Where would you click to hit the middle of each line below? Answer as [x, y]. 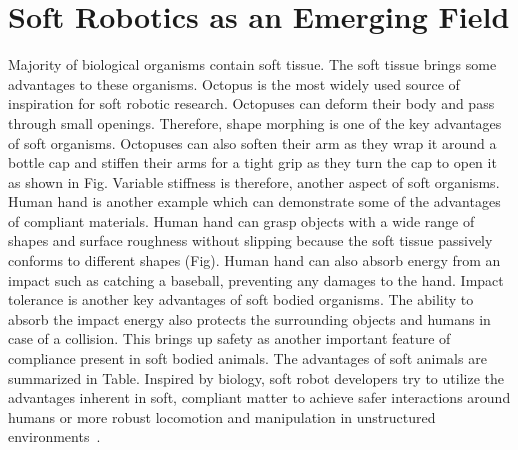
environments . [54, 436]
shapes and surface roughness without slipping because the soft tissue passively [250, 240]
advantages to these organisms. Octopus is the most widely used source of [234, 83]
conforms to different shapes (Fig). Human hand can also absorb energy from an [254, 260]
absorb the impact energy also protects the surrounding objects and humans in [249, 318]
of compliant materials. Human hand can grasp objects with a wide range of [241, 220]
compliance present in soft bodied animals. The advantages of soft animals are [247, 358]
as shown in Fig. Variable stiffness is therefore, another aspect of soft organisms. [254, 181]
